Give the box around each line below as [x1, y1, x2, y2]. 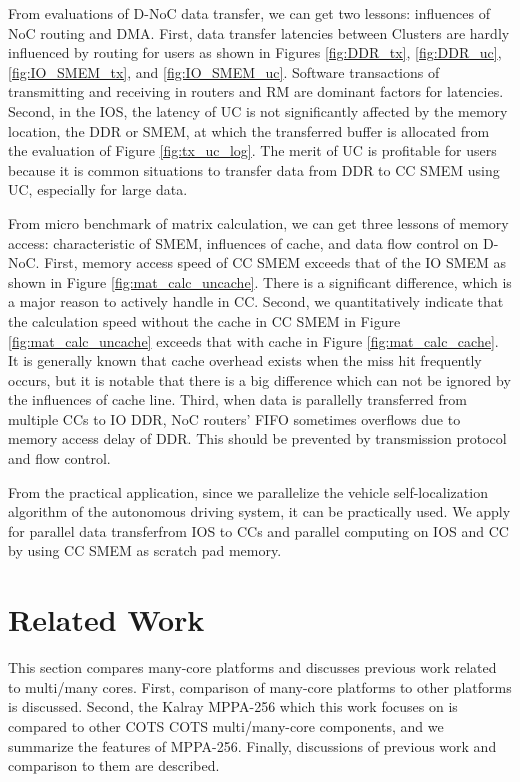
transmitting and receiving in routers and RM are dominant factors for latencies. [8, 81, 504, 102]
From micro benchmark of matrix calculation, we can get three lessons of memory [8, 212, 509, 233]
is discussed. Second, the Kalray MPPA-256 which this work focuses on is [8, 696, 458, 717]
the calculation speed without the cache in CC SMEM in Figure [8, 310, 401, 331]
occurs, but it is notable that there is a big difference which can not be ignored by [8, 369, 511, 390]
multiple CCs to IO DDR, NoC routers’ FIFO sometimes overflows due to [8, 408, 461, 429]
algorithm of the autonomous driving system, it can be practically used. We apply [8, 501, 511, 522]
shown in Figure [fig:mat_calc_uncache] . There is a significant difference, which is [8, 271, 512, 292]
